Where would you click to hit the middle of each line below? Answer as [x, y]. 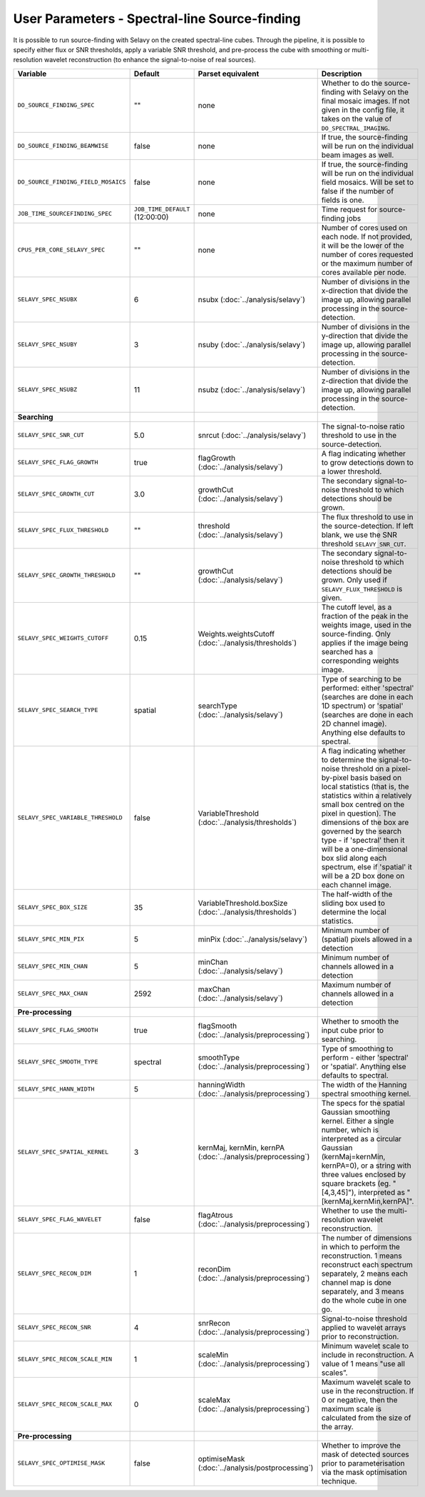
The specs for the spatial [363, 1103]
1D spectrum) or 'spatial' [362, 706]
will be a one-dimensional [364, 848]
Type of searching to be [362, 679]
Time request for [349, 209]
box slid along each [354, 858]
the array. [337, 1426]
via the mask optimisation [364, 1472]
